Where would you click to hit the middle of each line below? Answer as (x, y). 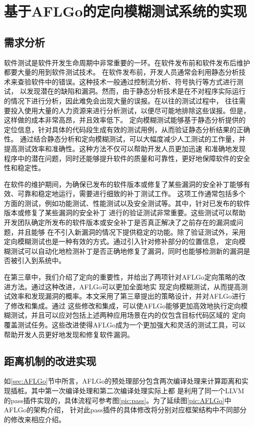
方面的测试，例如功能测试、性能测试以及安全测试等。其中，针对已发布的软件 (127, 203)
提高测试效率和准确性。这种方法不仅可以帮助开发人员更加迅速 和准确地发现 (125, 148)
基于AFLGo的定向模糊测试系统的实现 (126, 11)
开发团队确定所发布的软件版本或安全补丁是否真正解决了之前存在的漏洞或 (120, 222)
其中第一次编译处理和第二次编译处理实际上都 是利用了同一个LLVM (138, 390)
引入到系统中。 (41, 260)
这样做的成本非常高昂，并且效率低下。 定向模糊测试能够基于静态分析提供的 (125, 120)
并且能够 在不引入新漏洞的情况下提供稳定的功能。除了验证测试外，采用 (131, 232)
